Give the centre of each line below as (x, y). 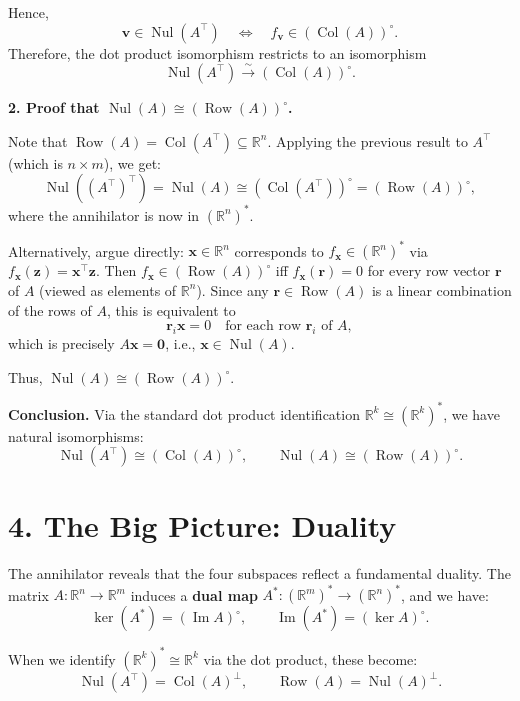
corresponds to (279, 250)
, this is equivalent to (171, 309)
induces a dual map (194, 594)
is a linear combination (441, 289)
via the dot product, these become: (310, 658)
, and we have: (445, 594)
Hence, (28, 12)
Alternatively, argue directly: (96, 250)
